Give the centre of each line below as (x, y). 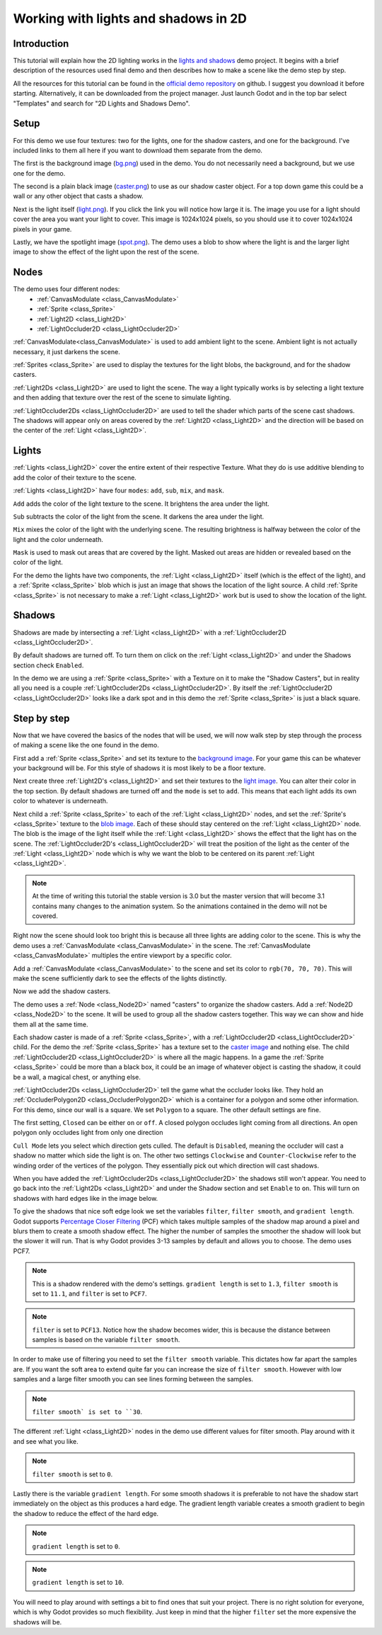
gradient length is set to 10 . (78, 1583)
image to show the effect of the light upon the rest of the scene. (106, 252)
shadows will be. (37, 1622)
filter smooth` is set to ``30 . (87, 1412)
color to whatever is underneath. (60, 801)
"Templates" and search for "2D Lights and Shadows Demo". (102, 103)
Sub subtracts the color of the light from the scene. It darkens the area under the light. (139, 516)
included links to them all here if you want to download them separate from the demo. (138, 150)
